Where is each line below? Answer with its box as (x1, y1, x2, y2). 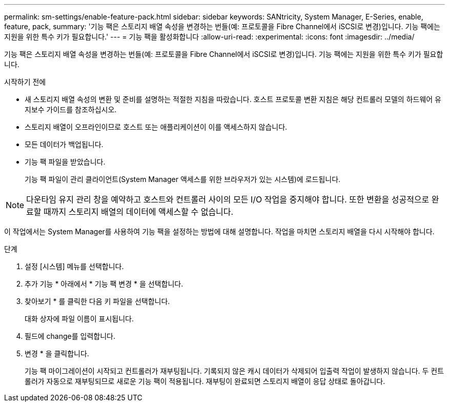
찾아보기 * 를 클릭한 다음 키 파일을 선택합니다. (25, 297, 170, 306)
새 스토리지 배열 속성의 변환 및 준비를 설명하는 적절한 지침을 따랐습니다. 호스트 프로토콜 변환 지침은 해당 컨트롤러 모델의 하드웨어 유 (25, 95, 442, 104)
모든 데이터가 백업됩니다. (25, 140, 104, 149)
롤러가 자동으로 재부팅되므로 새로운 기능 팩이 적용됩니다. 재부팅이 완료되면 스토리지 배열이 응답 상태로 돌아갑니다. (25, 377, 385, 385)
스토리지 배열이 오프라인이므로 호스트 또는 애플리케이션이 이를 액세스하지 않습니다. (25, 123, 288, 131)
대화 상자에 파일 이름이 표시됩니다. (25, 314, 134, 323)
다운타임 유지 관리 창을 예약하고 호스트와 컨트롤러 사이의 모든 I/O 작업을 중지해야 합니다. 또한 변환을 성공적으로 (26, 194, 430, 205)
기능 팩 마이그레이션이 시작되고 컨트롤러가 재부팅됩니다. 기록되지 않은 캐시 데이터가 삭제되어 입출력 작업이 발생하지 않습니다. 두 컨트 (25, 367, 444, 375)
